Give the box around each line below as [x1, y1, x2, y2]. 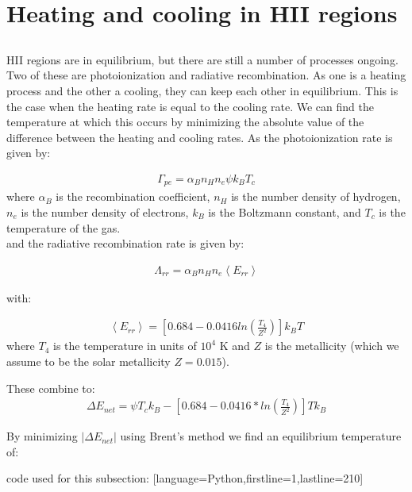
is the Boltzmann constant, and [208, 204, 361, 220]
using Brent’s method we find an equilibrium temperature [120, 428, 402, 444]
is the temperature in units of [53, 337, 197, 354]
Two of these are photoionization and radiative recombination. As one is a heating [6, 67, 406, 83]
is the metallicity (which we [264, 337, 399, 354]
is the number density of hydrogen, [231, 188, 401, 205]
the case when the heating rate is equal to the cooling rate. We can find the [6, 98, 374, 114]
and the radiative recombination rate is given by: [6, 235, 245, 252]
